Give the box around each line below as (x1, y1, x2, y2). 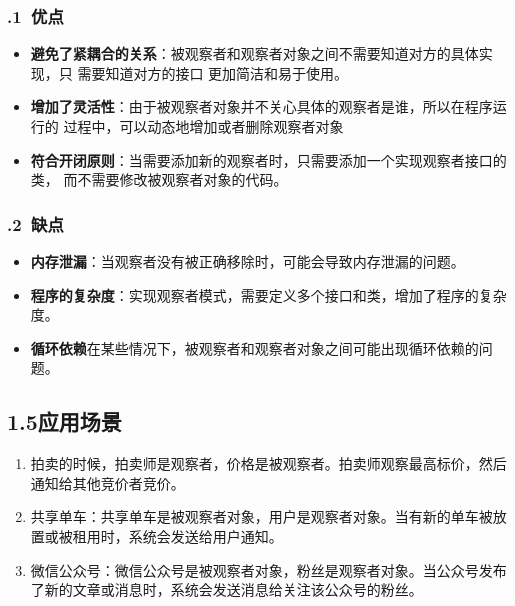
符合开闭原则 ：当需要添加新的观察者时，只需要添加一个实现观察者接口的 (30, 149, 507, 170)
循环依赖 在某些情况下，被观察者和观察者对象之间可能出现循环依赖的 (30, 337, 479, 358)
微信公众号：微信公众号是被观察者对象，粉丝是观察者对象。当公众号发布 (30, 559, 507, 580)
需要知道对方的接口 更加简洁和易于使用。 (77, 62, 349, 83)
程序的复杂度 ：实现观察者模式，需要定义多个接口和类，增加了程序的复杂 (30, 284, 507, 305)
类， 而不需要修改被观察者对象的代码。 (30, 169, 288, 190)
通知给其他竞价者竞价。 (30, 472, 185, 493)
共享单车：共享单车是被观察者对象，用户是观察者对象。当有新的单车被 (30, 506, 493, 527)
